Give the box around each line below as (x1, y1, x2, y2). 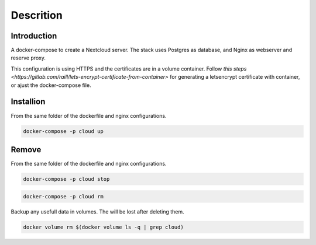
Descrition (11, 9, 63, 22)
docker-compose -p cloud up (23, 128, 104, 134)
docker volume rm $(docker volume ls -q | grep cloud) (23, 223, 184, 230)
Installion (11, 97, 46, 107)
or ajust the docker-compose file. (11, 82, 91, 89)
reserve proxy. (11, 54, 46, 61)
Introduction (11, 31, 57, 41)
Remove (11, 145, 42, 155)
